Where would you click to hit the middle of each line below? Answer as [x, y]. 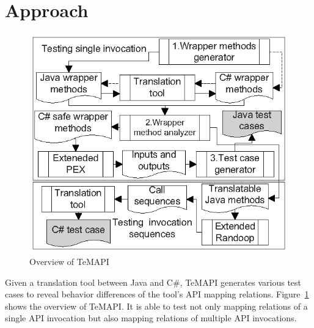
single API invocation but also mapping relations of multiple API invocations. [151, 318]
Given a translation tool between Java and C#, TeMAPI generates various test [153, 282]
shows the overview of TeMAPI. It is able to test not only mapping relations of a [156, 306]
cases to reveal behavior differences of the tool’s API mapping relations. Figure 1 [157, 294]
